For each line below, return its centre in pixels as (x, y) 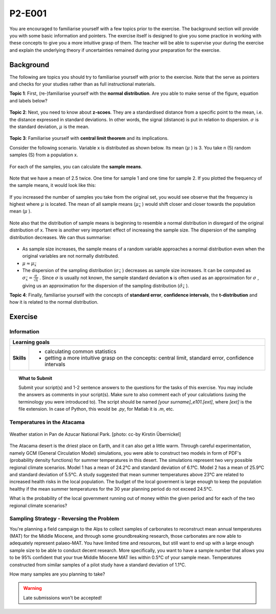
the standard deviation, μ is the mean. (49, 126)
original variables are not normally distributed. (71, 256)
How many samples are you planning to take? (57, 574)
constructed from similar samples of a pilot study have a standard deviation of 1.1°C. (98, 565)
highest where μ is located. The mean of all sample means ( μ (74, 204)
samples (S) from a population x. (44, 155)
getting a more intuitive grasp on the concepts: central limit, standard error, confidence (149, 357)
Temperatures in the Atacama (47, 422)
